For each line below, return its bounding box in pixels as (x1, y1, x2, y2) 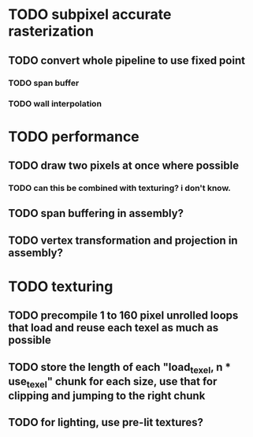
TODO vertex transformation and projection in (8, 233, 238, 247)
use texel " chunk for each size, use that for (8, 375, 218, 390)
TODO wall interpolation (8, 99, 102, 110)
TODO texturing (8, 278, 113, 295)
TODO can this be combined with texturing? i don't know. (8, 182, 231, 193)
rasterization (8, 22, 95, 40)
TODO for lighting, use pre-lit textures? (8, 416, 203, 429)
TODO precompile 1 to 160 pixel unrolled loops (8, 309, 239, 323)
